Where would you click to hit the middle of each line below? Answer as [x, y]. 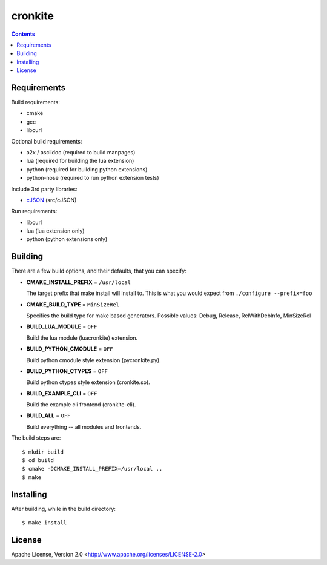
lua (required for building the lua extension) [80, 161]
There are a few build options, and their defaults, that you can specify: [99, 271]
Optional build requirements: [47, 141]
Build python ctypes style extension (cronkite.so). [88, 382]
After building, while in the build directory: [64, 509]
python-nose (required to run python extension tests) [93, 178]
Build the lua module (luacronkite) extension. [82, 338]
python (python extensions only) [67, 239]
